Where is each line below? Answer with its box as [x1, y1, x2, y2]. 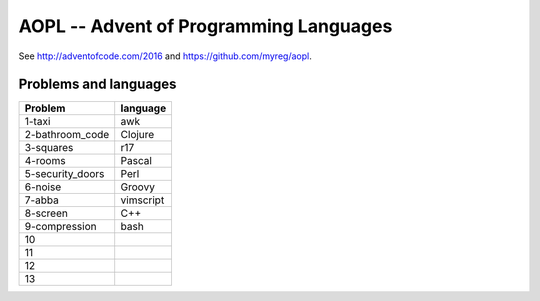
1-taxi [24, 115, 51, 129]
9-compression [24, 220, 97, 234]
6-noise [24, 180, 62, 194]
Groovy [120, 180, 155, 194]
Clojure [120, 128, 155, 142]
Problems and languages [18, 76, 177, 93]
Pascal [120, 154, 152, 168]
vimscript [120, 193, 165, 207]
